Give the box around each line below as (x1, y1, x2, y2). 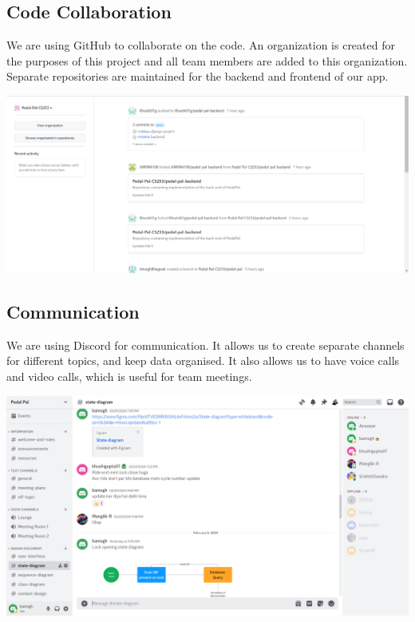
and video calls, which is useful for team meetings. (6, 367, 252, 384)
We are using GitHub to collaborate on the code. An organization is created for (6, 37, 395, 53)
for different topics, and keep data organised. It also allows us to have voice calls (6, 352, 400, 369)
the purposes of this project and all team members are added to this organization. (6, 52, 408, 69)
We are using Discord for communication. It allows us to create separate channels (6, 336, 405, 353)
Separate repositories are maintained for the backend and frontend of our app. (6, 68, 389, 85)
